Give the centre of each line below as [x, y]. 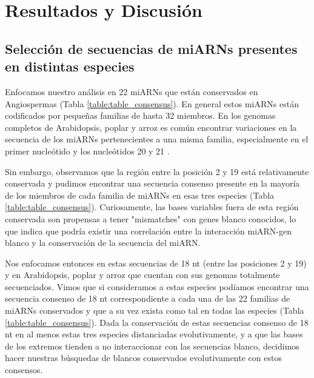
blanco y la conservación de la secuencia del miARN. [103, 243]
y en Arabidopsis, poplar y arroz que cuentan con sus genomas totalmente [142, 275]
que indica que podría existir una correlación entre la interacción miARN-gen [149, 230]
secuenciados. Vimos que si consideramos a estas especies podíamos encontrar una [157, 286]
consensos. [24, 370]
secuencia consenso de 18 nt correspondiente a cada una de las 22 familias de [148, 298]
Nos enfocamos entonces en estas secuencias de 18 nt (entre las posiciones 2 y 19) [156, 263]
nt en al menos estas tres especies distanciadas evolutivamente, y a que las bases [154, 334]
